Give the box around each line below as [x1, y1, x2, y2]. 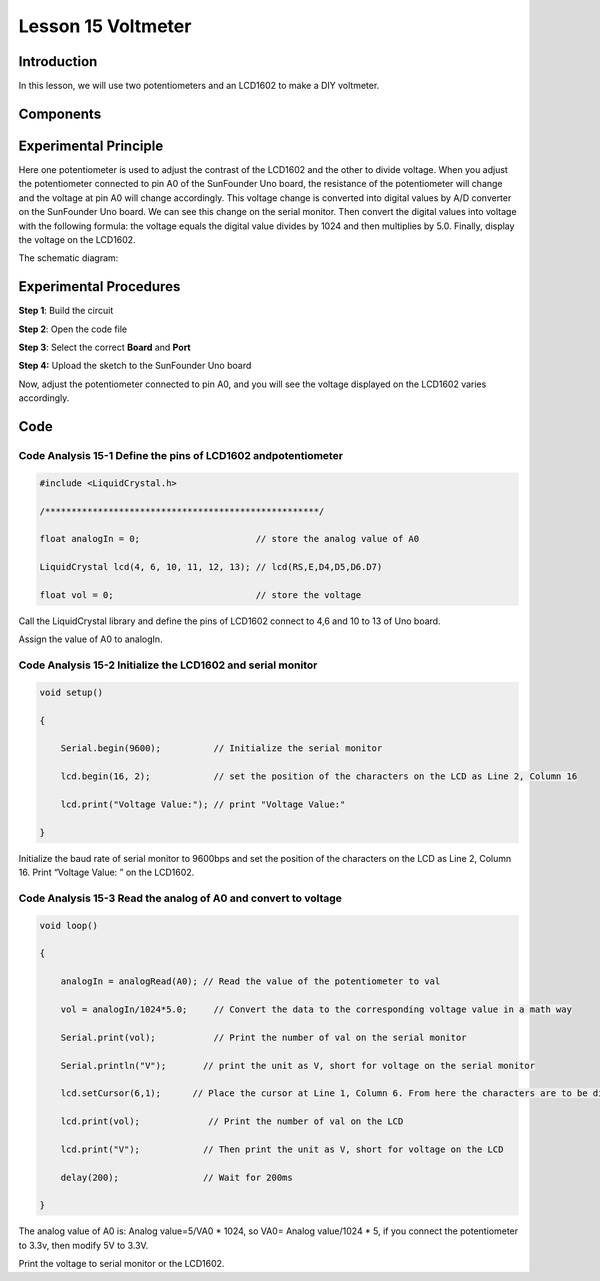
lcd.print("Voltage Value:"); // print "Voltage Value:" [60, 798, 346, 810]
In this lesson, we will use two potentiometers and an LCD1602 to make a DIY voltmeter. [18, 80, 380, 92]
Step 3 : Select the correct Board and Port [18, 341, 191, 354]
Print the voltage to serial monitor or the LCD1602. [18, 1258, 225, 1270]
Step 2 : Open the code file [18, 323, 128, 335]
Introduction [18, 53, 98, 70]
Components [18, 105, 102, 122]
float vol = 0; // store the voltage [39, 589, 362, 600]
